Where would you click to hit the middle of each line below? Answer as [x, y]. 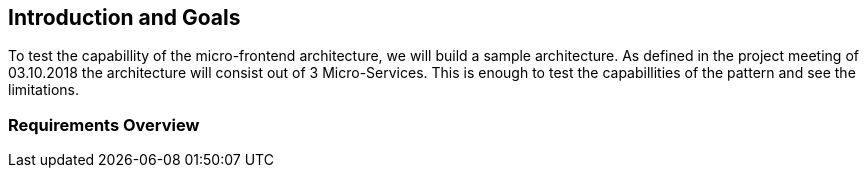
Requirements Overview [104, 124]
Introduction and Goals [124, 17]
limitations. [44, 90]
